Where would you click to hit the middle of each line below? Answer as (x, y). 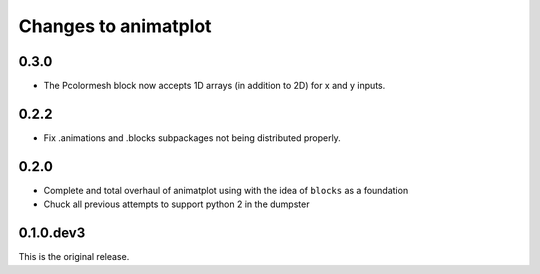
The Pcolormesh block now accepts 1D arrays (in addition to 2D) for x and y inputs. (214, 86)
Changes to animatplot (115, 26)
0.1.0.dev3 (52, 233)
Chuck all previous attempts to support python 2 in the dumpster (176, 204)
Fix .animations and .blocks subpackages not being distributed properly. (192, 137)
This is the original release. (74, 257)
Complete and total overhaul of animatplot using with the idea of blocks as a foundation (226, 190)
